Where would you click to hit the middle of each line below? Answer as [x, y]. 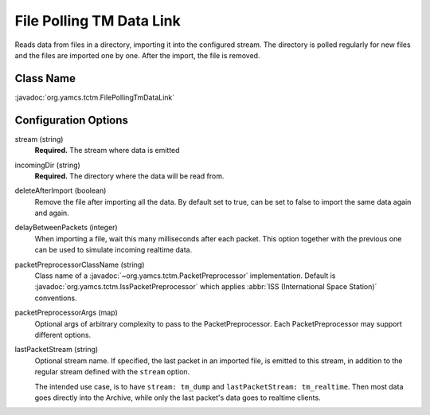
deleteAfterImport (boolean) [61, 190]
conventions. [56, 298]
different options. [63, 335]
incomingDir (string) [48, 165]
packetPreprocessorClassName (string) [80, 264]
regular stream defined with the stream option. [112, 372]
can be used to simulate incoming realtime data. [113, 250]
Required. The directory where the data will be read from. [129, 176]
